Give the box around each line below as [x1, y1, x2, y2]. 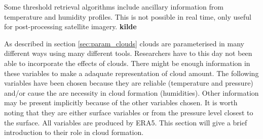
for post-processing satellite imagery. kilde [4, 21, 137, 32]
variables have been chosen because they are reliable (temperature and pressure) [4, 78, 253, 88]
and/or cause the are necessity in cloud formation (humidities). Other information [4, 87, 259, 98]
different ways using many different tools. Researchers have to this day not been [4, 48, 252, 58]
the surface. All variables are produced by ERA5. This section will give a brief [4, 117, 247, 127]
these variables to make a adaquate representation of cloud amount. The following [4, 67, 259, 78]
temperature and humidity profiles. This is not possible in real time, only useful [4, 11, 251, 22]
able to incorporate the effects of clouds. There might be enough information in [4, 57, 250, 68]
